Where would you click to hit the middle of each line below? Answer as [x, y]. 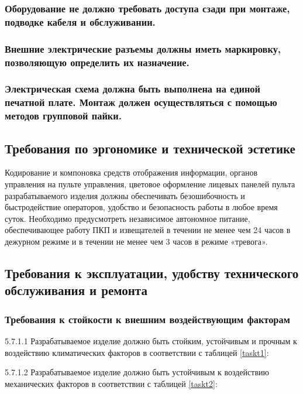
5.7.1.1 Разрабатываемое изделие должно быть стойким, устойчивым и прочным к [151, 340]
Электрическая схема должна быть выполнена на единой [132, 89]
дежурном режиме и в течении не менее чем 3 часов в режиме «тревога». [136, 241]
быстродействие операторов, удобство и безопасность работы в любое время [141, 207]
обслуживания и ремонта [76, 290]
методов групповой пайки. [63, 116]
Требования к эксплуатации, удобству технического [152, 273]
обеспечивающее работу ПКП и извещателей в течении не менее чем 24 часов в [148, 230]
